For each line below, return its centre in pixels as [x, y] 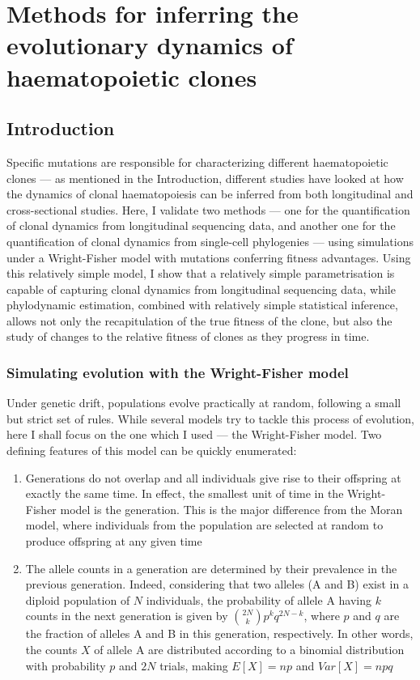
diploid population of [78, 599]
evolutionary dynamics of [150, 45]
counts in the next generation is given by [127, 616]
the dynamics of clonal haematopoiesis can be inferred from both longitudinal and [210, 194]
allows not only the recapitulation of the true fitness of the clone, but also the [199, 320]
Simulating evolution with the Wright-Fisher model [178, 372]
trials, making [194, 665]
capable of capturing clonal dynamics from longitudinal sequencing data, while [201, 289]
